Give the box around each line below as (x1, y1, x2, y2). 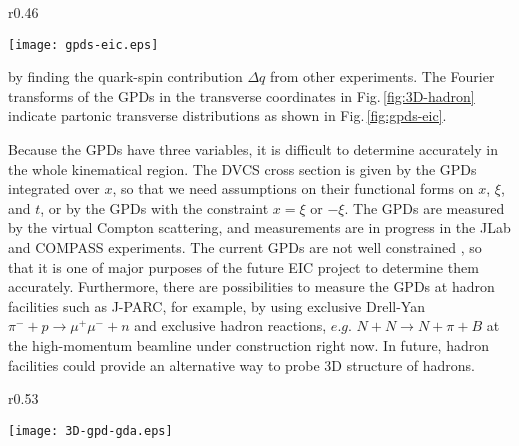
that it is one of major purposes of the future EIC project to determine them (8, 256, 479, 277)
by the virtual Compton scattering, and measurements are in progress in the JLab (8, 217, 511, 238)
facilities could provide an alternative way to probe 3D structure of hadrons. (8, 354, 475, 375)
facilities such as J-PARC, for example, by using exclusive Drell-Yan (8, 295, 425, 316)
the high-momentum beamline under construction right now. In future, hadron (8, 334, 489, 355)
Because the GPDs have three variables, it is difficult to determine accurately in (8, 139, 498, 160)
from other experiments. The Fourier (269, 66, 495, 87)
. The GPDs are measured (344, 197, 505, 218)
